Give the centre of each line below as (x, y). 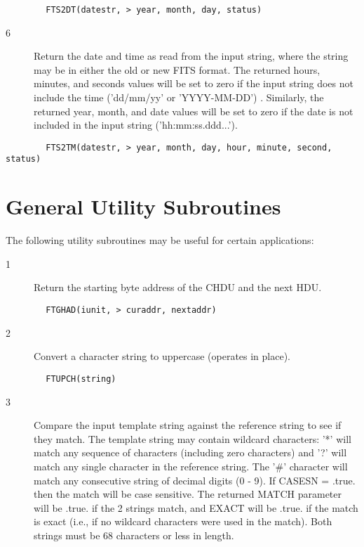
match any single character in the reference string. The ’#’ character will (191, 466)
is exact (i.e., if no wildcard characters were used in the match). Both (183, 521)
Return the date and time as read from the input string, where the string (191, 56)
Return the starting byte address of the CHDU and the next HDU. (178, 287)
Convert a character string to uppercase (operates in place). (162, 356)
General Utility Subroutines (143, 206)
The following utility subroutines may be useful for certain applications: (160, 240)
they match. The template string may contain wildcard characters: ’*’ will (193, 438)
